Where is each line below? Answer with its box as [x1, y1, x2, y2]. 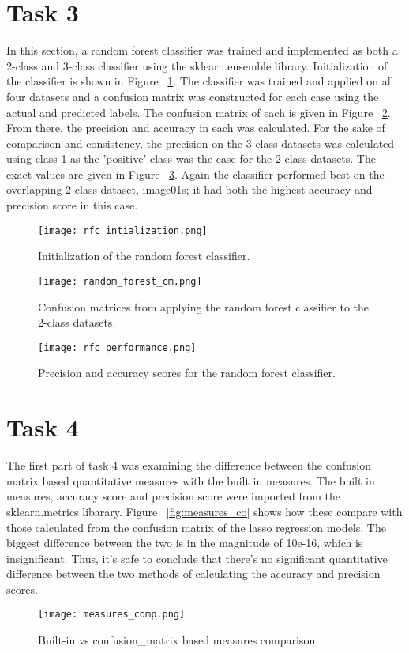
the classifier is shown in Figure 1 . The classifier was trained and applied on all [6, 73, 394, 89]
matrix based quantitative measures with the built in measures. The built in [6, 472, 375, 489]
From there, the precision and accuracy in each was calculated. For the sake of [6, 119, 385, 136]
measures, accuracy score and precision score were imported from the [6, 488, 340, 504]
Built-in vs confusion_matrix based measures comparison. [38, 632, 319, 648]
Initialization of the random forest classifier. [38, 247, 250, 264]
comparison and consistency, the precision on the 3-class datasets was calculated [6, 134, 395, 151]
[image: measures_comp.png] [38, 609, 186, 621]
